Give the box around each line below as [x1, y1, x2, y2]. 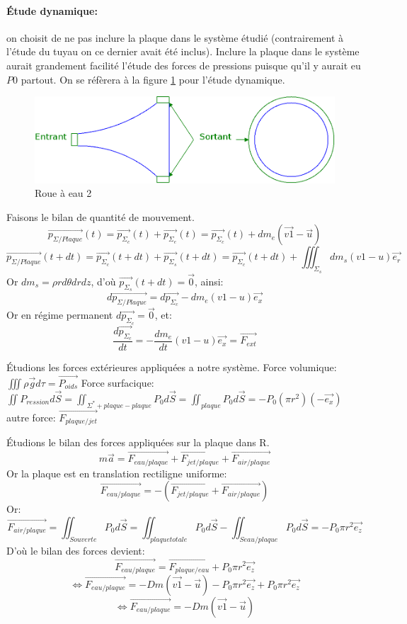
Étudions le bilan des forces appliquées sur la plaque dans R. [6, 435, 270, 450]
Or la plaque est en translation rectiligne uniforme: [6, 465, 227, 480]
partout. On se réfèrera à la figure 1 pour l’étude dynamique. [21, 72, 285, 86]
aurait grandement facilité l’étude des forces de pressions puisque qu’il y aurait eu [6, 57, 361, 72]
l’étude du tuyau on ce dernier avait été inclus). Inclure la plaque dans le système [6, 44, 360, 59]
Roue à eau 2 [35, 186, 92, 200]
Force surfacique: [81, 375, 154, 390]
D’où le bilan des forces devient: [6, 543, 145, 557]
